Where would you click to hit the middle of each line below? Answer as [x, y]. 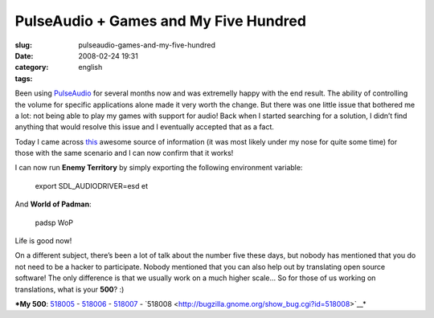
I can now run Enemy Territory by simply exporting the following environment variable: [159, 168]
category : [32, 67]
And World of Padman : [53, 204]
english [90, 67]
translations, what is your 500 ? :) [70, 289]
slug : [23, 45]
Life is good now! [43, 241]
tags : [24, 78]
